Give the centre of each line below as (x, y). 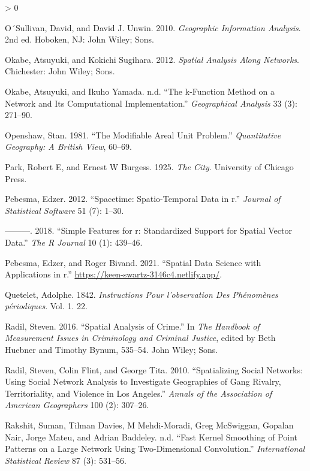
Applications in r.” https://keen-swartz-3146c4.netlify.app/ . (114, 274)
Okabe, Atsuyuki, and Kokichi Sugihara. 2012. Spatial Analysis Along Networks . (152, 59)
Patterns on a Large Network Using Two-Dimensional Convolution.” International (155, 449)
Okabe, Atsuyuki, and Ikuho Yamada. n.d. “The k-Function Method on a (140, 91)
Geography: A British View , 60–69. (68, 147)
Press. (16, 178)
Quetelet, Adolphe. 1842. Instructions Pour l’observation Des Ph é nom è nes (142, 294)
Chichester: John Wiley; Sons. (60, 71)
